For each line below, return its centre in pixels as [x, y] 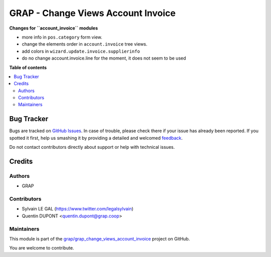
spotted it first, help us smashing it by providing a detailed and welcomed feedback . [96, 138]
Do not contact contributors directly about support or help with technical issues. [92, 147]
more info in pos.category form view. [62, 37]
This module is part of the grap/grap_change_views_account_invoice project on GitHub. [100, 238]
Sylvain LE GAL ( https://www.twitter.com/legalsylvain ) [78, 209]
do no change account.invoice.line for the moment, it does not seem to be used [104, 58]
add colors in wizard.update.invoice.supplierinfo [81, 51]
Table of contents [28, 67]
